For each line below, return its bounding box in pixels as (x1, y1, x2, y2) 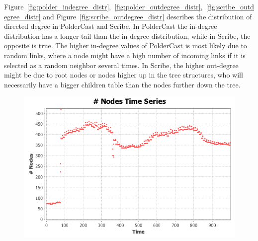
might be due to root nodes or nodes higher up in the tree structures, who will (4, 70, 243, 80)
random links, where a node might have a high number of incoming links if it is (4, 50, 246, 60)
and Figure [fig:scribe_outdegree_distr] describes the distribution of (43, 11, 252, 21)
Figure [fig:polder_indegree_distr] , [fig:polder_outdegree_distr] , (4, 1, 203, 11)
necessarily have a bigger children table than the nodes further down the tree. (4, 79, 241, 89)
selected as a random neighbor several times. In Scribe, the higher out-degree (4, 60, 239, 70)
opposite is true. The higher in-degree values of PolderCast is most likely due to (4, 40, 247, 51)
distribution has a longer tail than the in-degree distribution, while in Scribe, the (4, 30, 251, 41)
